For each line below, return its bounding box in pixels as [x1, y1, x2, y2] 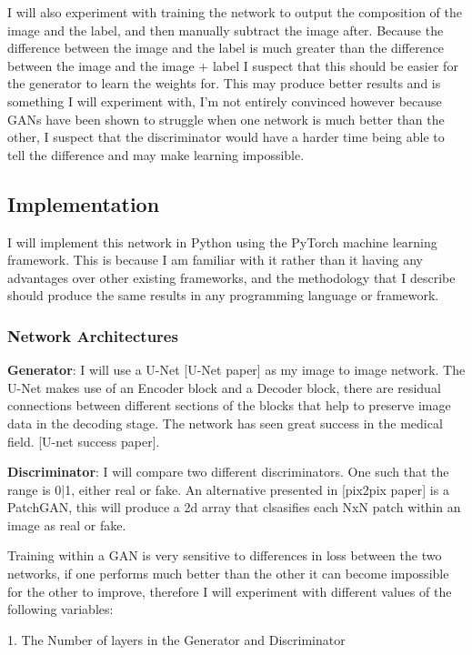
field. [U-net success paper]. [7, 431, 160, 450]
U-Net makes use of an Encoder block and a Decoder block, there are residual [7, 378, 441, 397]
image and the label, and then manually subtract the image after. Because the [7, 20, 444, 39]
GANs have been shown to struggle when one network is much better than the [7, 109, 445, 128]
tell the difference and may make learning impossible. [7, 145, 305, 164]
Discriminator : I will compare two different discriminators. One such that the [7, 462, 449, 481]
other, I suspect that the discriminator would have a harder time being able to [7, 127, 445, 146]
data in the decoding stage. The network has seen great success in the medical [7, 413, 443, 432]
